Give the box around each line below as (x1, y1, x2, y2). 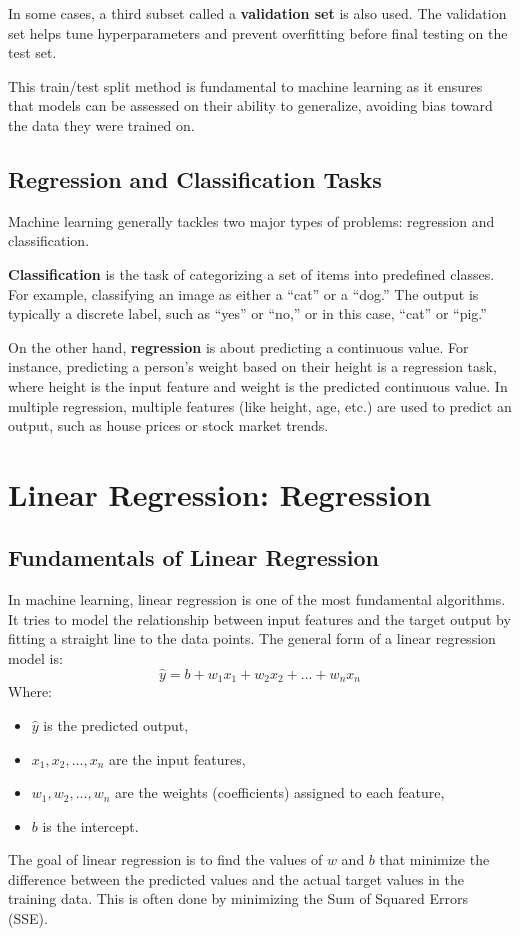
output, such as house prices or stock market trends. (8, 415, 329, 436)
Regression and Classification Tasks (8, 163, 382, 194)
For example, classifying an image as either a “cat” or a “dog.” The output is (8, 283, 479, 304)
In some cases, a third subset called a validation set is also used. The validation (8, 3, 507, 23)
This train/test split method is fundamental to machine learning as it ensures (8, 75, 483, 96)
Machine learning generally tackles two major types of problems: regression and (8, 210, 495, 231)
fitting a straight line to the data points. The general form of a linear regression (8, 628, 496, 649)
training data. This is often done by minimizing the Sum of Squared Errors (8, 888, 468, 909)
